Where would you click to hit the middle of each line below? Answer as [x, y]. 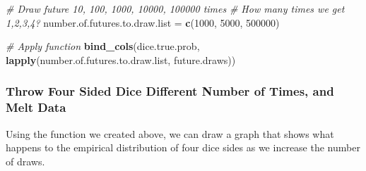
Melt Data [36, 107]
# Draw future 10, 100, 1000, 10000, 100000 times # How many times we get [175, 8]
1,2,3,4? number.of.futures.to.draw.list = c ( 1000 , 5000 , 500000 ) [143, 22]
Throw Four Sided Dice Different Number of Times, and [170, 91]
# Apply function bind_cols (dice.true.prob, [103, 46]
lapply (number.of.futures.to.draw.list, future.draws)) [121, 59]
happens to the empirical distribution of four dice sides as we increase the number [183, 147]
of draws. [25, 161]
